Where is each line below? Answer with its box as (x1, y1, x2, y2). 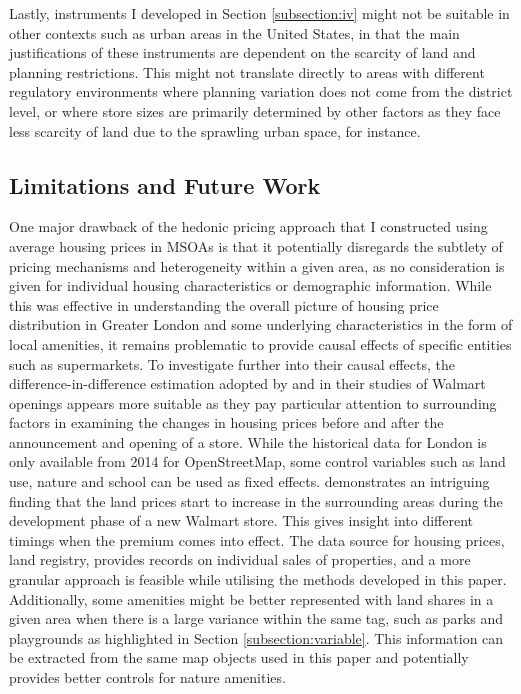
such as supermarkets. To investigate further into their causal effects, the (9, 353, 455, 374)
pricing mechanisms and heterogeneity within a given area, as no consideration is (9, 255, 505, 276)
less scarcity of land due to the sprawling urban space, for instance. (9, 120, 421, 141)
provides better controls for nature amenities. (9, 667, 286, 688)
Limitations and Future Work (9, 169, 321, 200)
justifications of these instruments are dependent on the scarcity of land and (9, 42, 476, 63)
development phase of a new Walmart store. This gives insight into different (9, 510, 474, 531)
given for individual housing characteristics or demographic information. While (9, 275, 492, 296)
